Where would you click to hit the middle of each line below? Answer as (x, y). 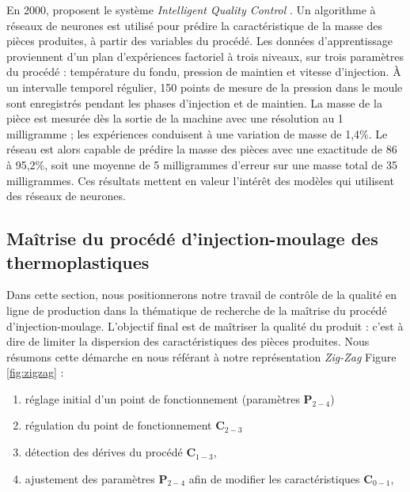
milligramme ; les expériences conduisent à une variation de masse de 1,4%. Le (197, 133)
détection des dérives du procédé (104, 452)
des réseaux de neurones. (66, 196)
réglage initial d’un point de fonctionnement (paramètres (162, 398)
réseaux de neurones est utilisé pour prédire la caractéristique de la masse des (194, 25)
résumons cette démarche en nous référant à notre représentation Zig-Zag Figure (201, 356)
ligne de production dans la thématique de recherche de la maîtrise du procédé (197, 310)
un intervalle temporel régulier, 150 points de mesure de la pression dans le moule (205, 87)
